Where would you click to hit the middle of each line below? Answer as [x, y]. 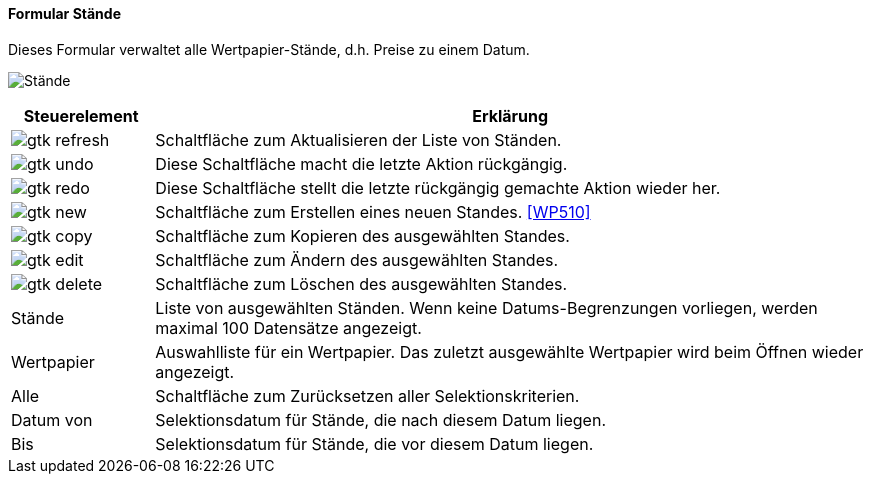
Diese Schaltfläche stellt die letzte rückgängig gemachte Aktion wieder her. [438, 187]
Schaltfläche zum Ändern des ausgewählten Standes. [357, 259]
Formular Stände [65, 13]
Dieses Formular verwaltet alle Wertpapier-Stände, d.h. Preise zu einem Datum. [269, 49]
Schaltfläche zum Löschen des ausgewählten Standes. [361, 283]
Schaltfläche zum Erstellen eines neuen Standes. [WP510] [373, 211]
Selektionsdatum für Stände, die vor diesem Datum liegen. [374, 443]
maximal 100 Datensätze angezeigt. [288, 327]
